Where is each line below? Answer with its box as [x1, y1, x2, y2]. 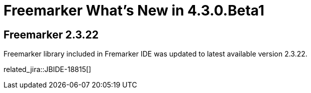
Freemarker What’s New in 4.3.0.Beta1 [4, 2, 264, 19]
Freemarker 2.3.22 [4, 28, 99, 41]
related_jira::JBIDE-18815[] [4, 65, 91, 74]
